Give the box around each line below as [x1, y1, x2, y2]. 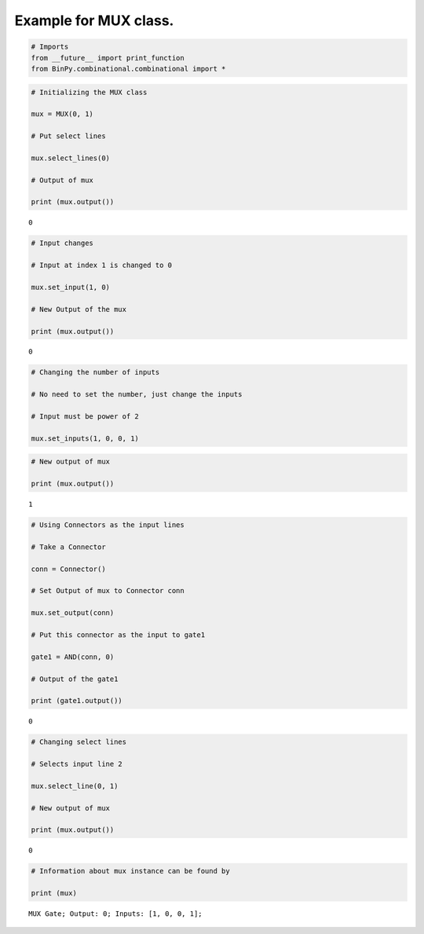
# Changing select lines [31, 738, 127, 746]
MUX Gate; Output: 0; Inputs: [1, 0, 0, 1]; [28, 910, 203, 918]
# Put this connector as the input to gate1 [31, 631, 206, 639]
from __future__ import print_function [31, 53, 185, 62]
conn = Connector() [31, 564, 106, 573]
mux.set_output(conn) [31, 609, 115, 617]
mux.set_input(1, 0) [31, 283, 110, 291]
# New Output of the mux [31, 305, 127, 313]
